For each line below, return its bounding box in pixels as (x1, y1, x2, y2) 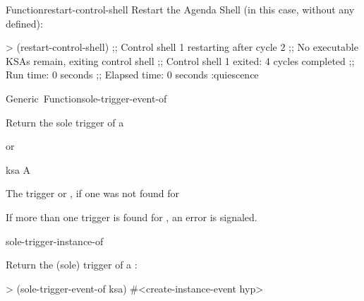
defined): (6, 16, 43, 30)
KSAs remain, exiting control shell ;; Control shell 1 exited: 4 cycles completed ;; (6, 53, 355, 68)
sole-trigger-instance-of (6, 233, 104, 248)
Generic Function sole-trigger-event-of (6, 90, 167, 105)
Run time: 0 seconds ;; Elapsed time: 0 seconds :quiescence (6, 67, 259, 82)
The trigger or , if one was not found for (6, 186, 180, 201)
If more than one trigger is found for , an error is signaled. (6, 209, 257, 224)
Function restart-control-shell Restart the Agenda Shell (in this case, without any (6, 2, 355, 16)
